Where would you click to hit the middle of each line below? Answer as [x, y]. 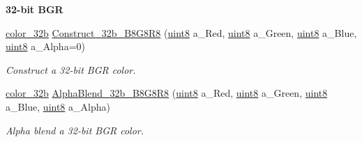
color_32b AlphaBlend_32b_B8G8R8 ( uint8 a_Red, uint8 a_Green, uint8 [167, 93]
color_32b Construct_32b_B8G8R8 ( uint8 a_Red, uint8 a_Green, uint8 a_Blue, [181, 32]
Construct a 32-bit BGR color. [71, 69]
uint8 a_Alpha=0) [45, 46]
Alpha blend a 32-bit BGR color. [75, 130]
